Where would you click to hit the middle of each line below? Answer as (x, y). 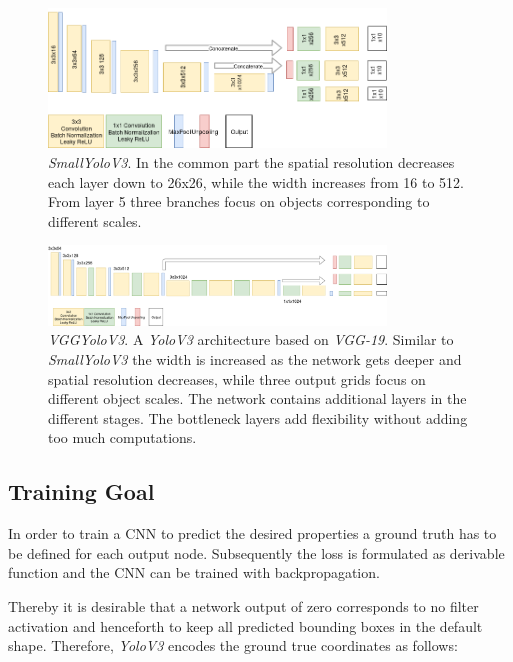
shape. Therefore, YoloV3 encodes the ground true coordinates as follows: (233, 645)
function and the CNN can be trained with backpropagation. (194, 572)
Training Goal (81, 491)
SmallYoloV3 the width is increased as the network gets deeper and (255, 358)
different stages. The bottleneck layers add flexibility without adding (258, 417)
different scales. (95, 220)
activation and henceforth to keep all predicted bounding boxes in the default (245, 625)
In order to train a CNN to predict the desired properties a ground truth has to (252, 533)
